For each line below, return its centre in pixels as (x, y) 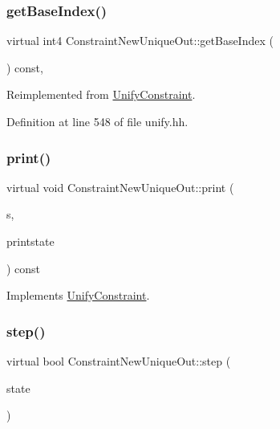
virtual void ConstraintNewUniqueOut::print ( (120, 187)
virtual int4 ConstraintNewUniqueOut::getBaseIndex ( (140, 41)
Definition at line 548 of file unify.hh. (97, 121)
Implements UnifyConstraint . (78, 295)
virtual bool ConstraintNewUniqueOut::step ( (119, 361)
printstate (30, 241)
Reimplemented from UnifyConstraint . (101, 94)
